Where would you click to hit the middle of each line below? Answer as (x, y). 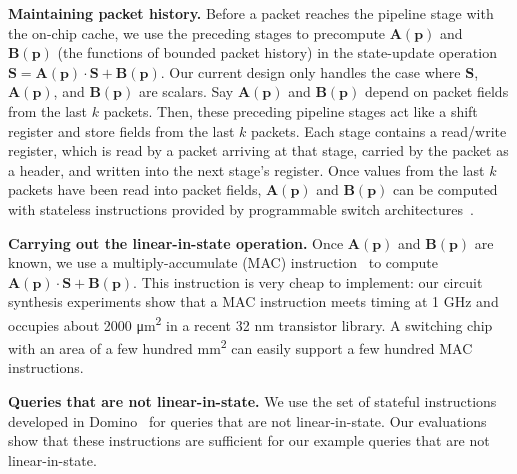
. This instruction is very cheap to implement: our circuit (308, 281)
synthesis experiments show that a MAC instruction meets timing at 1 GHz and (253, 301)
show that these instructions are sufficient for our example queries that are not (249, 440)
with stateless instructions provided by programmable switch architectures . (241, 208)
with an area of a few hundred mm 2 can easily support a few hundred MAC (240, 346)
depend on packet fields (436, 91)
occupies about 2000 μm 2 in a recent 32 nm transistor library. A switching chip (250, 323)
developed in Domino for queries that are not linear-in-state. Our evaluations (247, 420)
